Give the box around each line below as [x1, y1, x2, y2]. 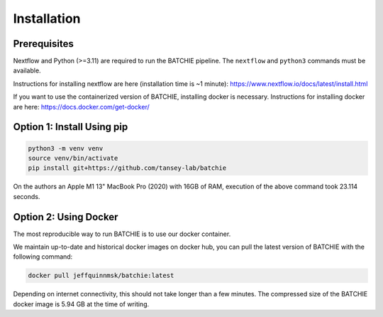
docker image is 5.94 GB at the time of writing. [13, 299, 149, 308]
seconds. [13, 192, 40, 200]
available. [13, 66, 42, 75]
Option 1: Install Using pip [13, 121, 128, 133]
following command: [13, 252, 73, 261]
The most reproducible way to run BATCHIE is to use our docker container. [13, 230, 231, 238]
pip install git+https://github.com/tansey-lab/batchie [28, 164, 227, 172]
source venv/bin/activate [28, 154, 118, 163]
